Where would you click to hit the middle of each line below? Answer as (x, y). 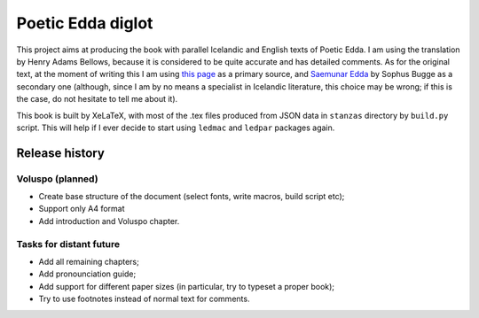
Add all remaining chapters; (89, 261)
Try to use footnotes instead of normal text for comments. (144, 299)
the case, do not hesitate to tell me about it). (97, 99)
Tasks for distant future (68, 244)
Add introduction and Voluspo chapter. (109, 221)
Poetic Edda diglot (85, 23)
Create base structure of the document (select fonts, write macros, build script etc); (192, 197)
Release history (61, 153)
